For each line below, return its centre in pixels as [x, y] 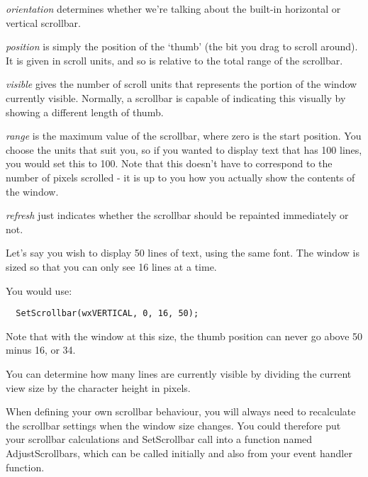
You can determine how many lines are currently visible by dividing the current [179, 373]
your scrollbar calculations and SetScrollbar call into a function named [159, 439]
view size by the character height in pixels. [98, 387]
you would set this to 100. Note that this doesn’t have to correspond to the [169, 163]
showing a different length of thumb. [85, 112]
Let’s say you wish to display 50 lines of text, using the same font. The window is [183, 253]
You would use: [39, 290]
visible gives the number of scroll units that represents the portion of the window [182, 84]
